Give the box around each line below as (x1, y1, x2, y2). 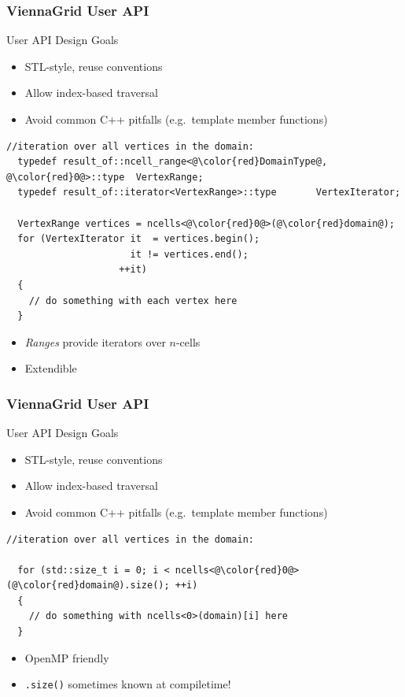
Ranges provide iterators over (24, 333, 166, 350)
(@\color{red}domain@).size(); (6, 580, 170, 591)
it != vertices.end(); (130, 248, 249, 260)
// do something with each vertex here (28, 295, 237, 306)
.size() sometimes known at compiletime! (24, 676, 231, 692)
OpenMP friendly (24, 649, 109, 665)
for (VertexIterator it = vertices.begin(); (17, 233, 260, 245)
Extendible (24, 360, 77, 376)
